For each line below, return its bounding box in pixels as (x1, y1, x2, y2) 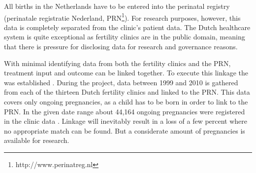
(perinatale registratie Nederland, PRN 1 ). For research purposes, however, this (4, 11, 241, 23)
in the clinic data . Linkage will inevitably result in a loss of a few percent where (4, 116, 248, 126)
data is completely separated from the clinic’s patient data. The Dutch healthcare (4, 22, 251, 32)
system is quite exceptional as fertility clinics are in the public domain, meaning (4, 32, 245, 42)
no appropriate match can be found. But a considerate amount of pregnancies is (4, 125, 245, 136)
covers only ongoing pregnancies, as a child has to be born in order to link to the (4, 97, 248, 106)
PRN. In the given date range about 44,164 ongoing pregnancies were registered (4, 106, 245, 116)
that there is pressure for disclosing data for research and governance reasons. (4, 41, 238, 52)
